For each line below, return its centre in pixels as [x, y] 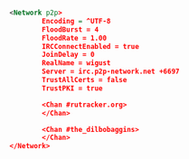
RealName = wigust [76, 63]
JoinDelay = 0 [68, 55]
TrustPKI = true [72, 88]
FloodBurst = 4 [71, 29]
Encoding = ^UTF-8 [76, 21]
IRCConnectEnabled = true [91, 46]
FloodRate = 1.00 [74, 38]
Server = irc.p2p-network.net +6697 [111, 72]
